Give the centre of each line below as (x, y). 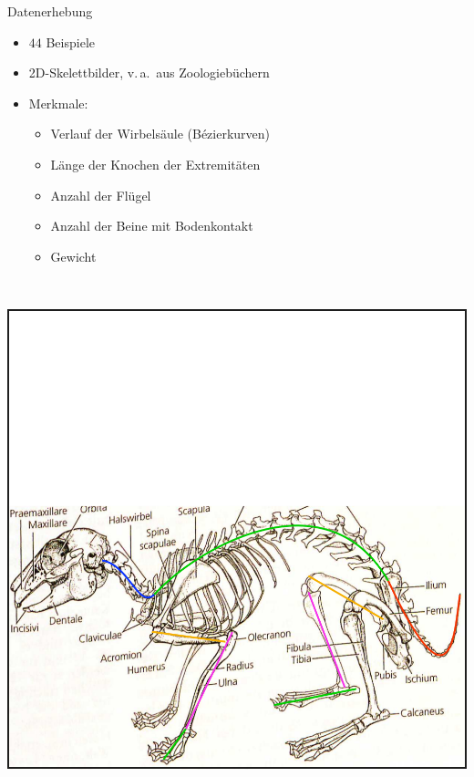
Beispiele (70, 41)
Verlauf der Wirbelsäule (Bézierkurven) (160, 134)
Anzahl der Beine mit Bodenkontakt (152, 226)
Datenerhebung (50, 11)
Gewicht (73, 256)
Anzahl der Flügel (101, 195)
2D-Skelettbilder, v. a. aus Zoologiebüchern (149, 73)
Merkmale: (58, 103)
